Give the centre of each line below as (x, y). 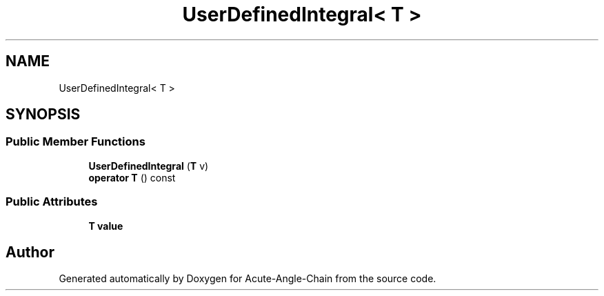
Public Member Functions (75, 142)
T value (106, 226)
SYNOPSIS (43, 115)
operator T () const (132, 177)
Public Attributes (52, 202)
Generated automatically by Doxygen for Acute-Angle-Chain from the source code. (248, 279)
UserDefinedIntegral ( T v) (149, 166)
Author (30, 252)
